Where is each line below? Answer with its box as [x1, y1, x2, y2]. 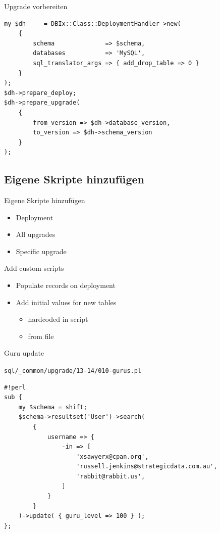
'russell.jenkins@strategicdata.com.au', [76, 463, 217, 470]
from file [28, 330, 54, 341]
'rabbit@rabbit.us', [76, 473, 145, 480]
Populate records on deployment [16, 280, 116, 290]
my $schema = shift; [18, 403, 87, 411]
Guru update [4, 348, 44, 358]
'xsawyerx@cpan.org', [76, 453, 149, 460]
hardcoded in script [28, 314, 88, 324]
